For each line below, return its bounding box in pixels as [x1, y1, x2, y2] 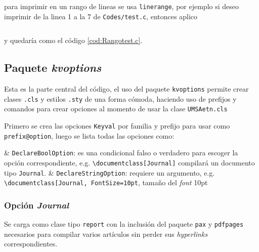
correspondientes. [4, 238, 58, 249]
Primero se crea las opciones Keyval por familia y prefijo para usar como [4, 120, 230, 131]
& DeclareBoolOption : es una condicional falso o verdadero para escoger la [4, 147, 238, 158]
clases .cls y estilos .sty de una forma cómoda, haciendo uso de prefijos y [4, 93, 237, 104]
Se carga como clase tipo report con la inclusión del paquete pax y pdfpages [4, 219, 244, 229]
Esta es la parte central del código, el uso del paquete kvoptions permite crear [4, 83, 249, 94]
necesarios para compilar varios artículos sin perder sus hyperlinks [4, 228, 208, 239]
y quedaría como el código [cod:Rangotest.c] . [4, 35, 143, 46]
